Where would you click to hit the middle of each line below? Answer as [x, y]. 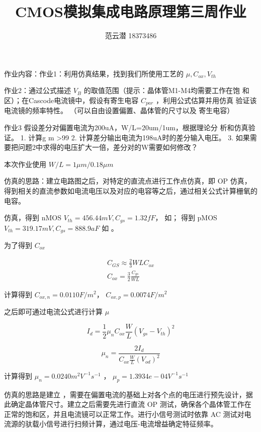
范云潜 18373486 [131, 35]
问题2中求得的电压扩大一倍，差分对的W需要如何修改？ [108, 147]
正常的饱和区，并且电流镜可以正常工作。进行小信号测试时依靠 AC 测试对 [124, 414]
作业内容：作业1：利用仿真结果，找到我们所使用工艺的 [94, 73]
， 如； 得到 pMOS [186, 218]
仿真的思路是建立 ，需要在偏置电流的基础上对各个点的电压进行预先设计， [125, 394]
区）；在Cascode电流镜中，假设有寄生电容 [71, 100]
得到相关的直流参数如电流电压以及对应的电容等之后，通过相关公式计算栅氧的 [131, 190]
